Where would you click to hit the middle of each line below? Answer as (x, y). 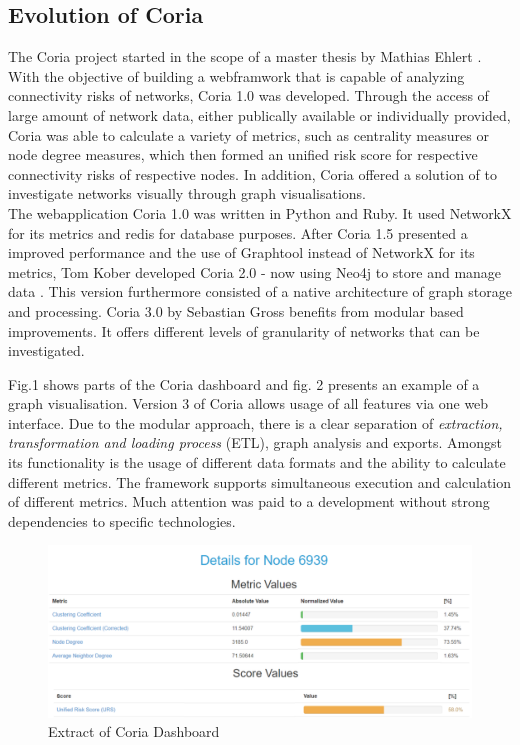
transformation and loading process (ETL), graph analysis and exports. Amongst (255, 442)
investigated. (46, 350)
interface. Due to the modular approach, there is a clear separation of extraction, (255, 422)
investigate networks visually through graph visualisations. (187, 193)
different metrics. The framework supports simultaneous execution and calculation (260, 481)
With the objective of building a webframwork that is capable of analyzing (236, 75)
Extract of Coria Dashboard (134, 731)
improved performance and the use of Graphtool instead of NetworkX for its (241, 252)
